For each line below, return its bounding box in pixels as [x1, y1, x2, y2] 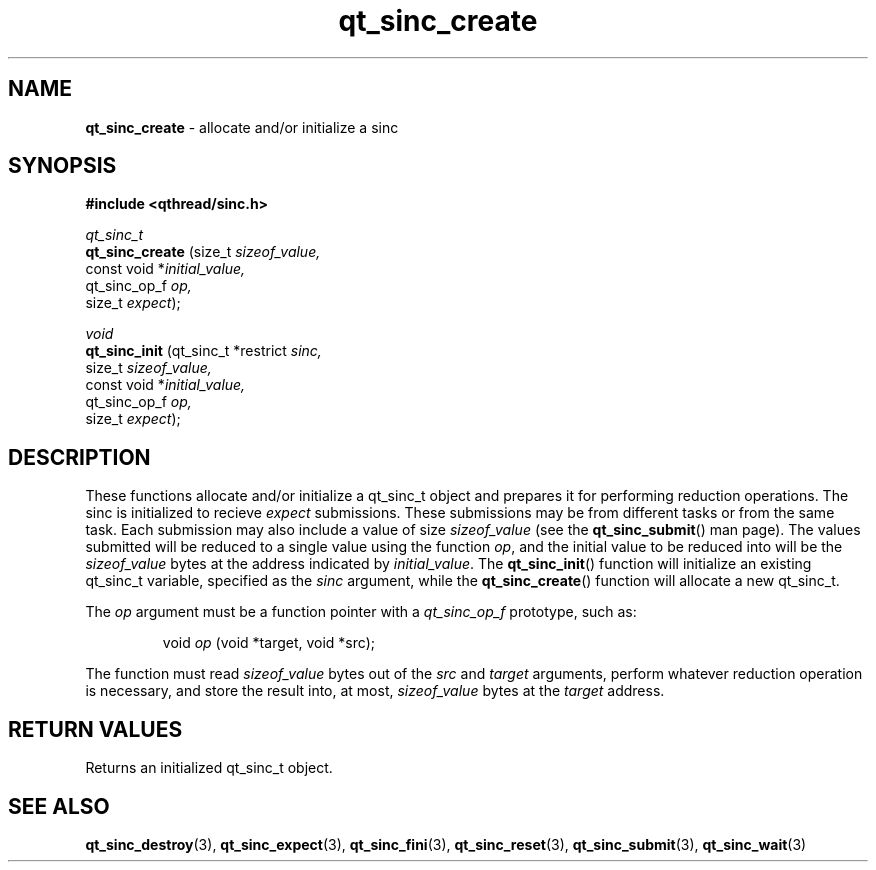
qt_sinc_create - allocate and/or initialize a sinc [85, 118, 399, 136]
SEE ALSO [8, 793, 110, 819]
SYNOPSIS [8, 153, 117, 179]
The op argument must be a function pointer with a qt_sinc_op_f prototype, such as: [85, 603, 637, 621]
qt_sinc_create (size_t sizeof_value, [85, 243, 321, 261]
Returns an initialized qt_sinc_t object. [85, 759, 333, 777]
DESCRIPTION [8, 444, 151, 470]
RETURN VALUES [8, 716, 183, 742]
